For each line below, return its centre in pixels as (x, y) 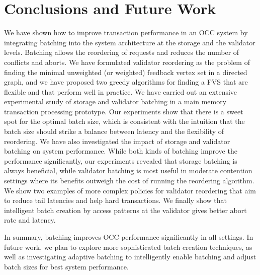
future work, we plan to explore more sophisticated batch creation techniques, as (128, 247)
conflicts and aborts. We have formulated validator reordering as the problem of (127, 62)
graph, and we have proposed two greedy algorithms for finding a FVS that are (126, 82)
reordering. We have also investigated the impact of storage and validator (117, 141)
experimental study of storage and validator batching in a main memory (115, 101)
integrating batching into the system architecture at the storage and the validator (130, 42)
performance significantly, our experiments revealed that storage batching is (121, 160)
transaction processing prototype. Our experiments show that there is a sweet (124, 111)
